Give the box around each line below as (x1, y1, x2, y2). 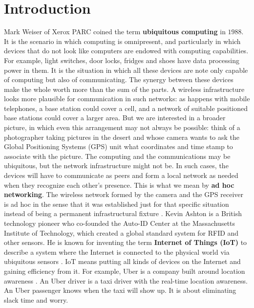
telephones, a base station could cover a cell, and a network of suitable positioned (4, 103, 248, 113)
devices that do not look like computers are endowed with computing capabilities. (4, 45, 249, 56)
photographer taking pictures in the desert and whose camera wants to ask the (4, 132, 240, 142)
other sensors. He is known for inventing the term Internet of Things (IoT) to (4, 237, 247, 247)
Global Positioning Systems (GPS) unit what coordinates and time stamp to (4, 141, 233, 152)
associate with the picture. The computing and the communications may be (4, 151, 231, 161)
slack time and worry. (4, 294, 68, 305)
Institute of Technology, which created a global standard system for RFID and (4, 227, 239, 238)
